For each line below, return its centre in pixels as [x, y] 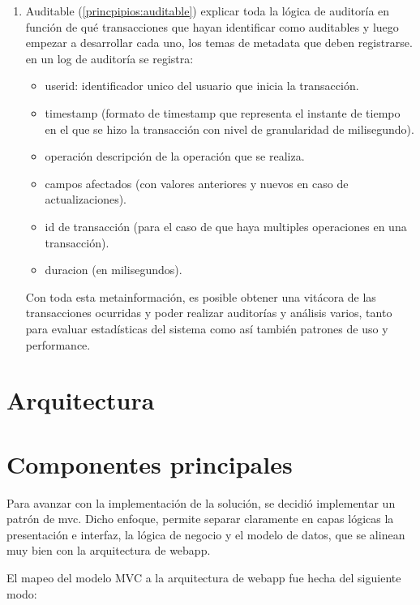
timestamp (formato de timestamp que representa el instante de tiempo [223, 112]
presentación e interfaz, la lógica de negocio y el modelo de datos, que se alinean [206, 534]
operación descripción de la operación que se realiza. [175, 156]
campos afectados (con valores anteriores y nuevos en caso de [197, 183]
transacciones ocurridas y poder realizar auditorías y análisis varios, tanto [209, 313]
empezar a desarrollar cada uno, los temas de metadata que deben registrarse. [219, 43]
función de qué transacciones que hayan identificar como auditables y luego [212, 26]
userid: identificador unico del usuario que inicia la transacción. [202, 86]
